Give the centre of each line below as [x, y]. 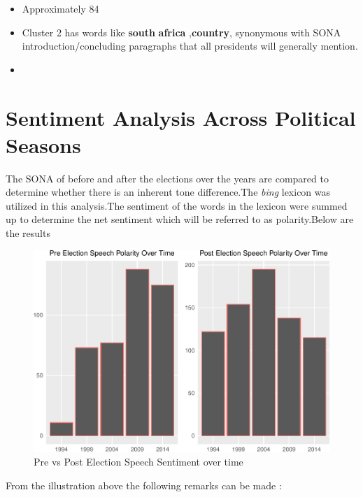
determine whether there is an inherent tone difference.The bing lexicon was [168, 192]
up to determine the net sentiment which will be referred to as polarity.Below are [180, 219]
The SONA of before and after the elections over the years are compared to [167, 178]
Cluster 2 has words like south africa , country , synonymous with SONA [181, 32]
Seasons [43, 144]
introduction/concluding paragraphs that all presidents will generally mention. [190, 46]
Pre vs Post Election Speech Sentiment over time [138, 462]
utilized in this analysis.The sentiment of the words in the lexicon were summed [177, 205]
